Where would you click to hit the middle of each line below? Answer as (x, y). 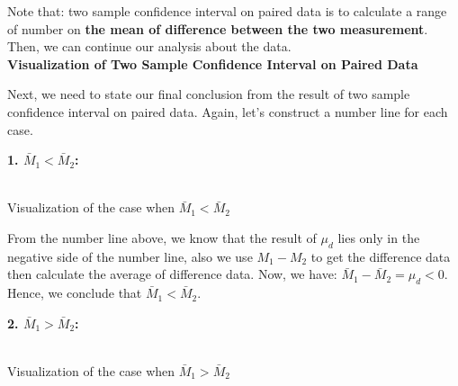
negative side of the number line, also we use (130, 256)
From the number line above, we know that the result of (162, 237)
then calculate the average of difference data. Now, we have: (172, 274)
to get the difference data (381, 256)
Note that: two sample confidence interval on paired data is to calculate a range (227, 11)
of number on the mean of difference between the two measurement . (218, 28)
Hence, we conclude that (75, 293)
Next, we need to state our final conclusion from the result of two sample (209, 94)
